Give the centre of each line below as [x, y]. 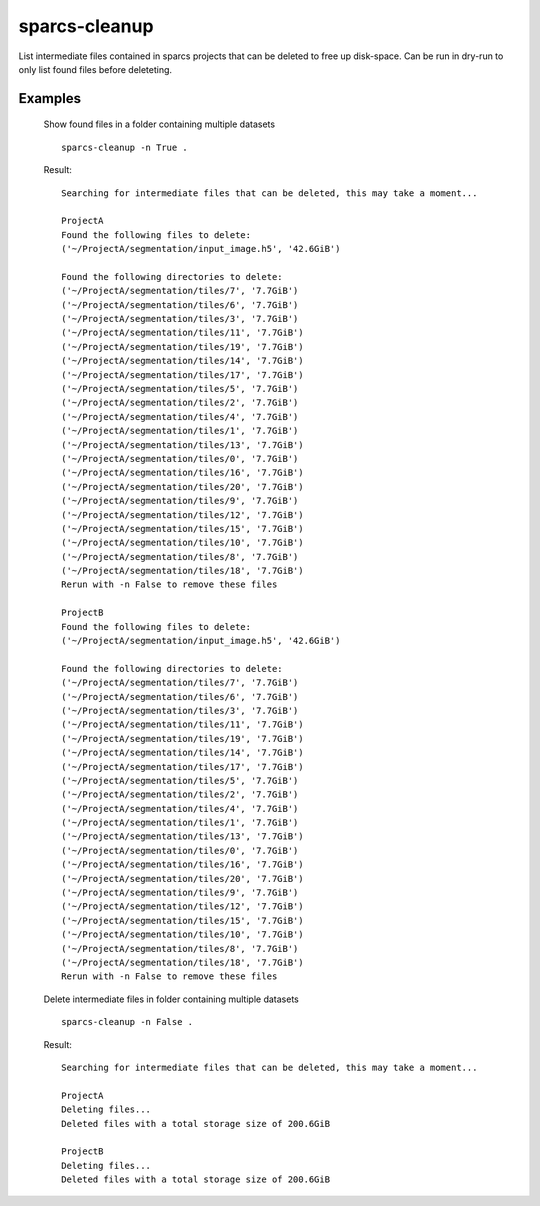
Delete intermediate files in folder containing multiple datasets [171, 999]
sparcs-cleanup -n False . [127, 1022]
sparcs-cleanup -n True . [125, 147]
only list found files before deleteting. [95, 69]
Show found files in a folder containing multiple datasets [159, 124]
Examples [50, 98]
